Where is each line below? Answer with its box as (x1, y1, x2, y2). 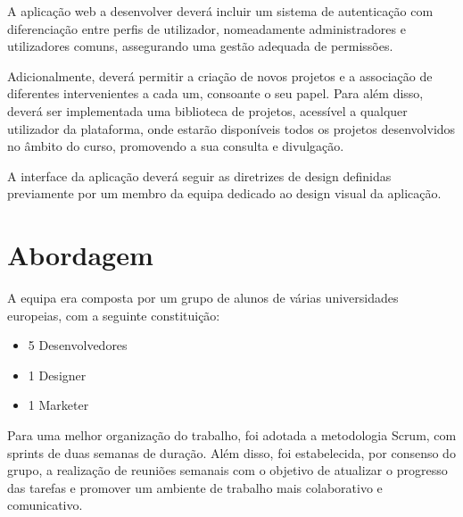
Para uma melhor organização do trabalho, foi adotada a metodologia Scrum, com (7, 426, 457, 445)
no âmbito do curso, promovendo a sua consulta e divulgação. (7, 137, 344, 155)
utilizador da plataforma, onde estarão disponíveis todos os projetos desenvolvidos (7, 119, 456, 138)
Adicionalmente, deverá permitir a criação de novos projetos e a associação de (7, 66, 433, 85)
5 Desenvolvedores (28, 336, 128, 354)
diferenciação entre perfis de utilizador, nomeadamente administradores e (7, 19, 406, 38)
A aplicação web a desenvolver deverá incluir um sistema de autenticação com (7, 2, 434, 20)
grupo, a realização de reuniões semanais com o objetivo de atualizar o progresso (7, 461, 448, 479)
